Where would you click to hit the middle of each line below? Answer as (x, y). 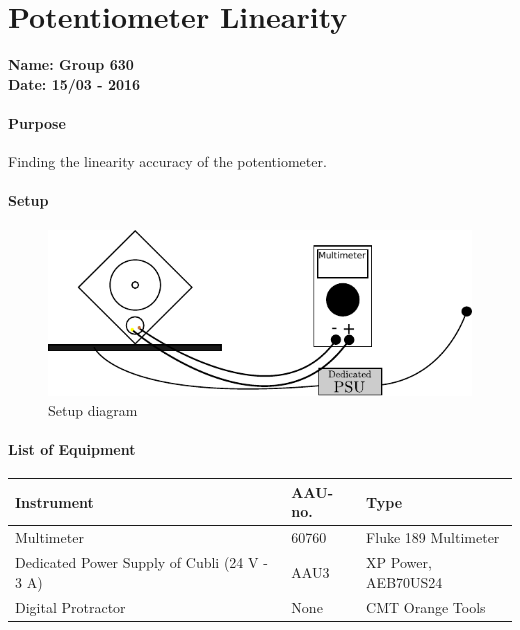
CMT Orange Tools (426, 606)
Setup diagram (93, 409)
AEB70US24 (404, 581)
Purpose (37, 122)
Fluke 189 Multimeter (433, 537)
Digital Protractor (70, 606)
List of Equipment (72, 449)
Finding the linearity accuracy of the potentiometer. (167, 161)
